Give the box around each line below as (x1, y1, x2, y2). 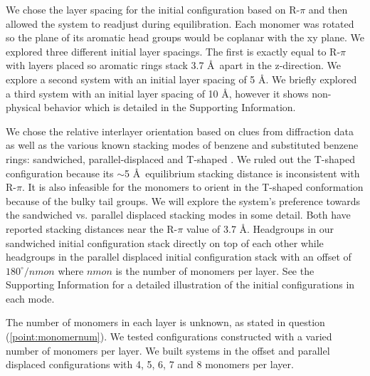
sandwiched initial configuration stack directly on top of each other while (6, 235, 324, 250)
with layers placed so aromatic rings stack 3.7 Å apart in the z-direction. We (6, 58, 342, 73)
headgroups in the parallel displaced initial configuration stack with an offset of (6, 249, 351, 264)
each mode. (6, 291, 55, 305)
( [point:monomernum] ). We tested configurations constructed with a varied (6, 329, 332, 344)
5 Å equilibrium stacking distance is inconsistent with (124, 165, 360, 180)
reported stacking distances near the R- (6, 221, 178, 236)
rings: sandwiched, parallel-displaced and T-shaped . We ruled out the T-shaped (6, 151, 355, 166)
